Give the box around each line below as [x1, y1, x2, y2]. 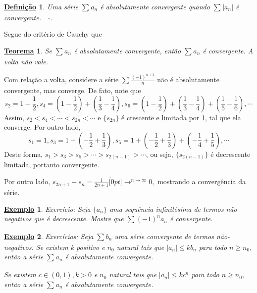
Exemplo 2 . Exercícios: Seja [4, 231, 94, 241]
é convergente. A [203, 45, 254, 55]
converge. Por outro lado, [4, 122, 81, 132]
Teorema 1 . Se [4, 45, 52, 55]
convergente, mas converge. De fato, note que [4, 85, 141, 96]
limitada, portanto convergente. [4, 159, 100, 170]
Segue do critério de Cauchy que [4, 29, 102, 39]
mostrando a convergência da [157, 176, 246, 187]
